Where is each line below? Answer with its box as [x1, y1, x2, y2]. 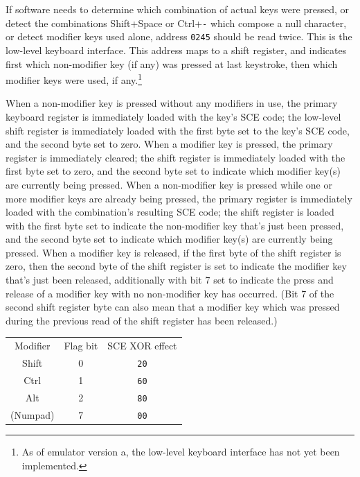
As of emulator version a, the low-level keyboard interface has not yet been [21, 444, 340, 458]
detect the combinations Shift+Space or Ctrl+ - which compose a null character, [6, 15, 347, 30]
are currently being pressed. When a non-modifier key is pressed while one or [6, 177, 332, 191]
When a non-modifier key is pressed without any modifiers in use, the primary [6, 96, 338, 110]
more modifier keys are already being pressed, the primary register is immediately [6, 191, 352, 205]
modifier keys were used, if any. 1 [6, 71, 143, 87]
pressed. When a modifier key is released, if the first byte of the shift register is [6, 245, 341, 259]
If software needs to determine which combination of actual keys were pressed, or [6, 2, 349, 16]
